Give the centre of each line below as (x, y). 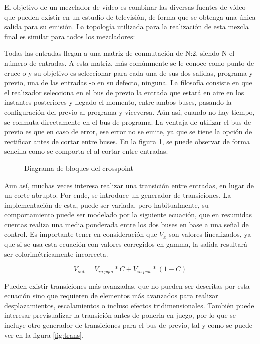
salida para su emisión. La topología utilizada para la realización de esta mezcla (126, 26)
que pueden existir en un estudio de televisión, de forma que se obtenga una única (130, 16)
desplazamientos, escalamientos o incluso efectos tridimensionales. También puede (129, 305)
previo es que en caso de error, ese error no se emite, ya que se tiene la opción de (128, 132)
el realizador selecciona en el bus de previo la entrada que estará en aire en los (124, 92)
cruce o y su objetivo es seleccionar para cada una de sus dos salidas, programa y (128, 72)
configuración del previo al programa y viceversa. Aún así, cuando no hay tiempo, (129, 112)
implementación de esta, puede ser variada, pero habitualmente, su (106, 204)
